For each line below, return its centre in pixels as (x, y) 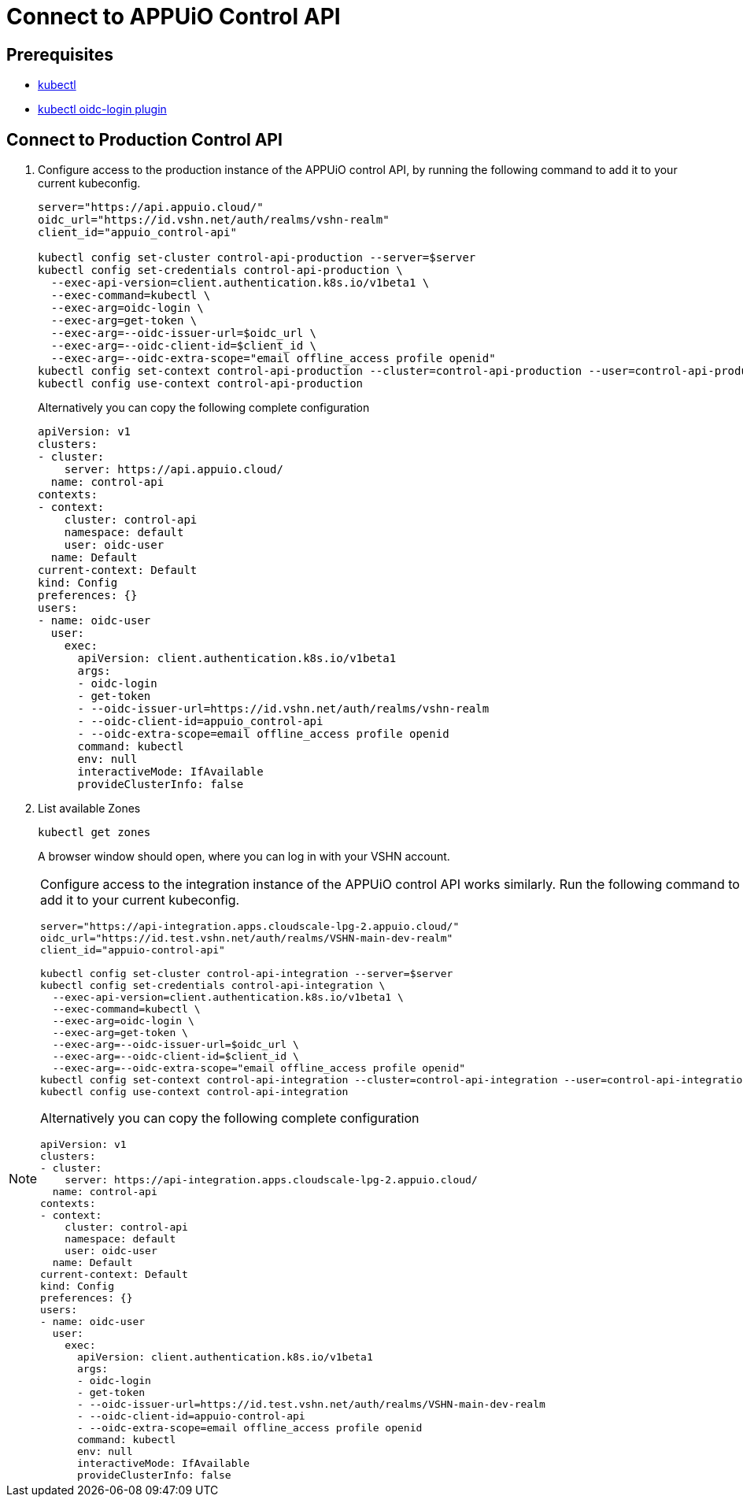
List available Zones (89, 809)
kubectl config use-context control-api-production (201, 384)
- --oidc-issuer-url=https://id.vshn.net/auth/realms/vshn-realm (283, 709)
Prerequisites (60, 54)
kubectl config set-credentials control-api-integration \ (213, 986)
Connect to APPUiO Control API (174, 17)
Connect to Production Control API (144, 139)
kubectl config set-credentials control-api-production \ (220, 270)
